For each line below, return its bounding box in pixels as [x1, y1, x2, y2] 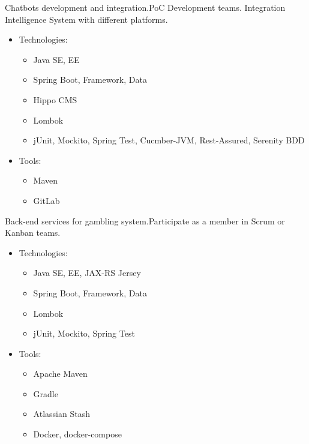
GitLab [33, 194, 60, 206]
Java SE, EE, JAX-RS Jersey [33, 266, 141, 279]
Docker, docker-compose [33, 428, 122, 440]
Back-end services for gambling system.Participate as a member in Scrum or [5, 214, 285, 227]
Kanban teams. [5, 226, 61, 239]
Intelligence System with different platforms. [5, 13, 168, 25]
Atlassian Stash [33, 407, 90, 420]
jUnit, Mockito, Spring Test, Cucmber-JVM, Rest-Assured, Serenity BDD [33, 134, 305, 146]
